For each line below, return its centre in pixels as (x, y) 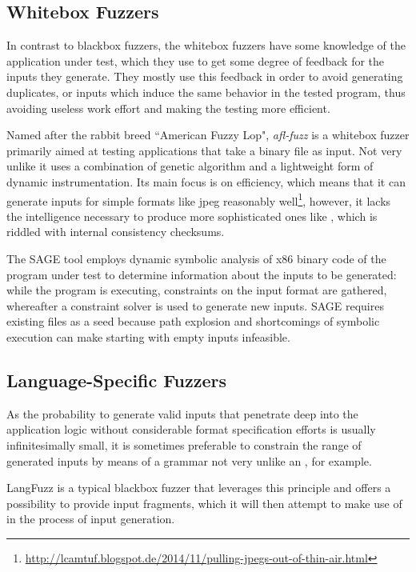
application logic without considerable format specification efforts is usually (191, 429)
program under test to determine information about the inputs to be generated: (202, 274)
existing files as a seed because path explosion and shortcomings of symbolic (193, 321)
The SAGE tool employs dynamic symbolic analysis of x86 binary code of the (196, 258)
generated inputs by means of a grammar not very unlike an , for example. (189, 460)
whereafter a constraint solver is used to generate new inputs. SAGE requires (195, 305)
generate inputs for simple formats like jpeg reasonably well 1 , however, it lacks (199, 199)
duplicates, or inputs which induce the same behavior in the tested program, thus (206, 92)
